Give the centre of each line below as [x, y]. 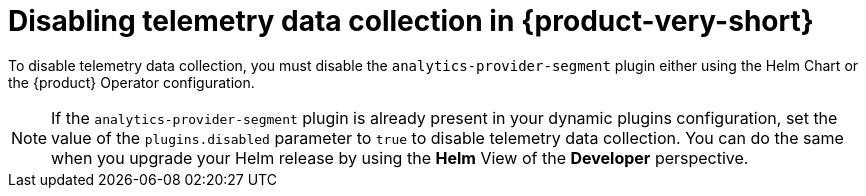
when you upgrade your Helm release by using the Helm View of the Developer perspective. [400, 157]
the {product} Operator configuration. [131, 82]
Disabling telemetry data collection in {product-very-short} [411, 21]
